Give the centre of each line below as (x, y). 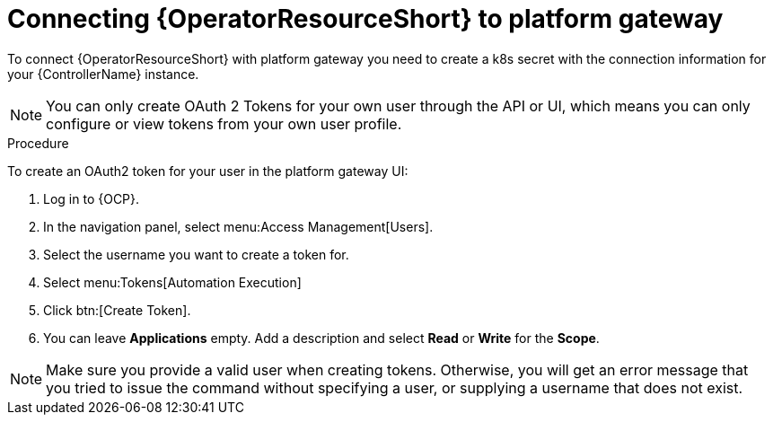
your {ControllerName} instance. (103, 74)
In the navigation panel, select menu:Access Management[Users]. (238, 226)
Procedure (38, 143)
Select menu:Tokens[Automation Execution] (172, 282)
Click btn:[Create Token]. (117, 310)
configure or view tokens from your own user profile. (224, 123)
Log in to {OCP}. (92, 198)
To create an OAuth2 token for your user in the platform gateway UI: (208, 171)
